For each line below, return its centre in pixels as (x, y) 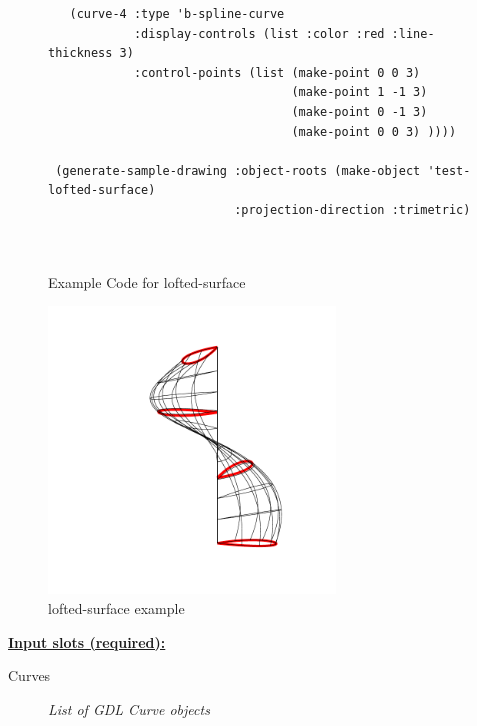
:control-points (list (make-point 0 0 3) (277, 72)
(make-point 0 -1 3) (359, 111)
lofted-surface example (116, 607)
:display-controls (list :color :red (259, 33)
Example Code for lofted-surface (147, 281)
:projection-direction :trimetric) (352, 209)
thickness (80, 53)
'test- (449, 170)
